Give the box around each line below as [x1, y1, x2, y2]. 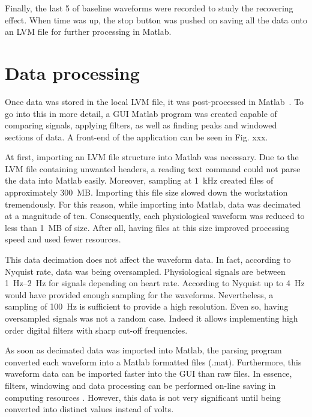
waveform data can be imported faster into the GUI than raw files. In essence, [5, 367, 292, 380]
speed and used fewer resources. [5, 233, 121, 245]
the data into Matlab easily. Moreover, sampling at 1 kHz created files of [5, 174, 274, 187]
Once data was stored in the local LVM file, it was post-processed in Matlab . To [5, 95, 304, 107]
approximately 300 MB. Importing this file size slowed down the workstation [5, 186, 288, 199]
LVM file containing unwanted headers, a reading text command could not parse [5, 162, 301, 175]
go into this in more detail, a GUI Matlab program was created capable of [5, 107, 277, 119]
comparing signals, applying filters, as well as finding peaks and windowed [5, 119, 277, 131]
